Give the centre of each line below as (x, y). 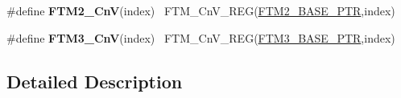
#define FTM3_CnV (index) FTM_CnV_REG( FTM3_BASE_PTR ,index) (201, 37)
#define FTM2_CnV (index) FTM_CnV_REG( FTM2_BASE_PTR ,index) (201, 10)
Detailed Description (95, 81)
